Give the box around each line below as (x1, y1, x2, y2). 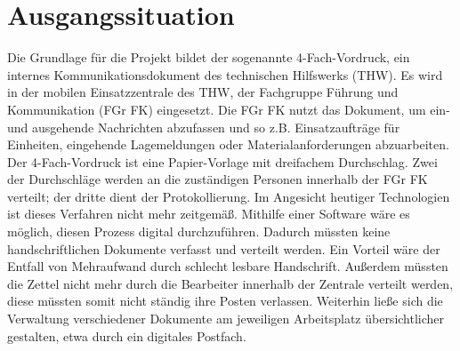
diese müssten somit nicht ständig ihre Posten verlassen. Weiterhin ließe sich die (7, 291, 443, 310)
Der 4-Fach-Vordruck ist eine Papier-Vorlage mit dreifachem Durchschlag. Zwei (7, 152, 438, 171)
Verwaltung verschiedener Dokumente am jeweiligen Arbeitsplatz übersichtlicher (7, 309, 445, 328)
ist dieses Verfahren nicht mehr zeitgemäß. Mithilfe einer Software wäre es (7, 204, 410, 223)
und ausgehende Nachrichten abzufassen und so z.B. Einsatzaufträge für (7, 117, 400, 136)
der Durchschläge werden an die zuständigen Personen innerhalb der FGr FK (7, 170, 428, 188)
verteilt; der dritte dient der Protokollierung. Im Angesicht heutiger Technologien (7, 187, 450, 205)
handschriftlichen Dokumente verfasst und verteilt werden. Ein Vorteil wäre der (7, 239, 440, 258)
